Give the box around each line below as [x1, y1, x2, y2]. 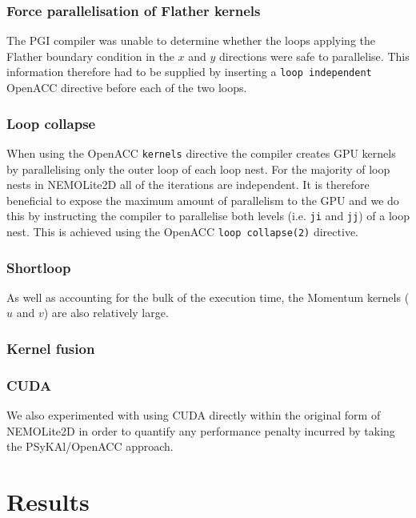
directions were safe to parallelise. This [219, 47, 410, 64]
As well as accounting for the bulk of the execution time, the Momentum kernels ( [6, 288, 410, 305]
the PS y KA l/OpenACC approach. [6, 438, 174, 455]
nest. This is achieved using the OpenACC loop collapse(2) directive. [6, 223, 358, 239]
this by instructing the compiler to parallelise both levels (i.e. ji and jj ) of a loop [6, 207, 410, 224]
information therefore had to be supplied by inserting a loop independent [6, 63, 372, 80]
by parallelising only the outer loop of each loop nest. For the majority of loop [6, 160, 390, 177]
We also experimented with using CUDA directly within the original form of [6, 407, 381, 424]
